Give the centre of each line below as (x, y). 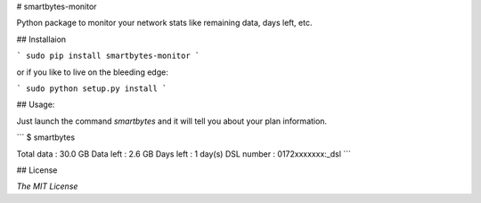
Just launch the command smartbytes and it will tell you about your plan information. (172, 121)
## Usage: (36, 105)
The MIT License (47, 186)
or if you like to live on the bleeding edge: (92, 72)
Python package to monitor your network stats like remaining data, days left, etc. (164, 23)
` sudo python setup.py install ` (92, 88)
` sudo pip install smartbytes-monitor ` (108, 56)
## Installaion (41, 39)
